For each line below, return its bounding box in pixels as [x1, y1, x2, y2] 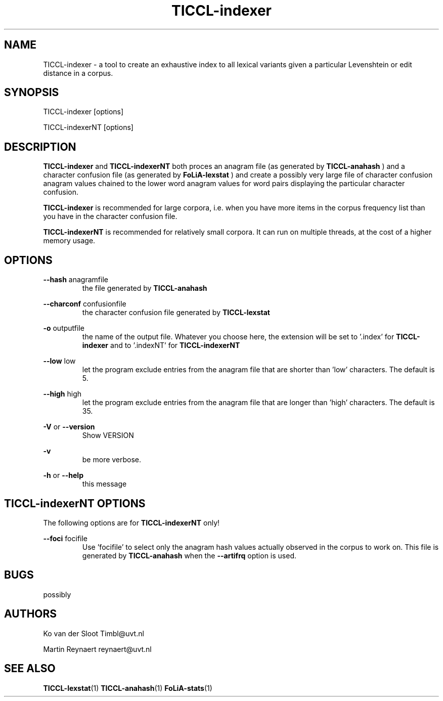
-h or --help [43, 471, 83, 480]
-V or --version [43, 422, 95, 431]
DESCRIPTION [4, 140, 76, 153]
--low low [43, 357, 76, 366]
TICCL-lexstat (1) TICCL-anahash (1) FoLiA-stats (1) [43, 683, 212, 692]
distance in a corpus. [43, 68, 113, 77]
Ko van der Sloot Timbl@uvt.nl [43, 629, 144, 638]
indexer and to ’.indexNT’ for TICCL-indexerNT [82, 341, 240, 350]
